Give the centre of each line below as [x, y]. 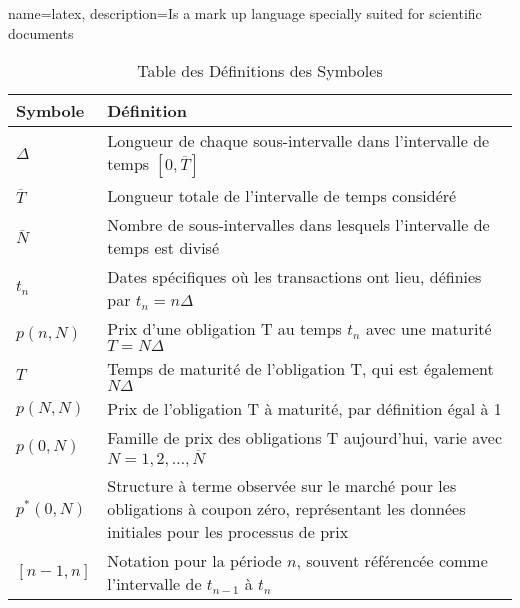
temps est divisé [163, 248]
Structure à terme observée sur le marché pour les [282, 485]
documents [41, 32]
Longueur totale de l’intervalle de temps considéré [282, 196]
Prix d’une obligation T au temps [224, 329]
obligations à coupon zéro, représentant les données [286, 508]
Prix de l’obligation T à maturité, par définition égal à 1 [304, 409]
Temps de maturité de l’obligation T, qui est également [300, 369]
